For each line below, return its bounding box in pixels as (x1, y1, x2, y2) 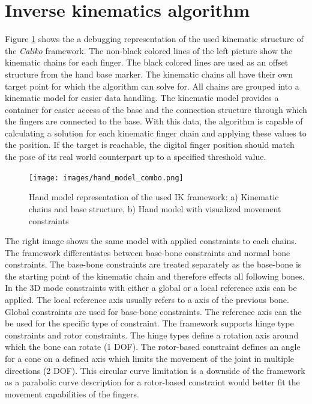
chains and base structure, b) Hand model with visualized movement (29, 202, 281, 215)
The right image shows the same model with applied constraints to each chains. (5, 234, 297, 247)
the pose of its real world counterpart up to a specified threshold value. (5, 150, 266, 163)
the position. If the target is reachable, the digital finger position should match (5, 138, 295, 151)
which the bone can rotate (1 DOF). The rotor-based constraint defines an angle (5, 340, 301, 353)
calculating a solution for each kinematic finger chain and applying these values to (5, 126, 307, 139)
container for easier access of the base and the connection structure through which (5, 103, 307, 115)
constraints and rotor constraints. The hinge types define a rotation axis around (5, 328, 299, 341)
